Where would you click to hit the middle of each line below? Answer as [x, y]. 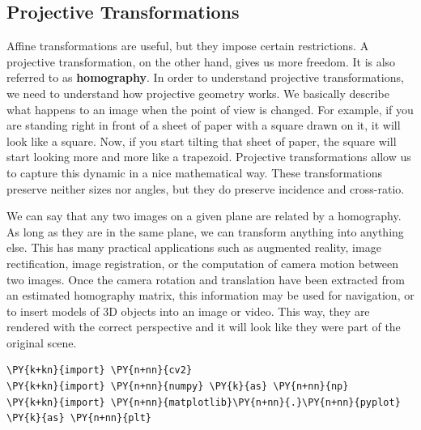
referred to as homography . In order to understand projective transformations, [205, 77]
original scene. [42, 342]
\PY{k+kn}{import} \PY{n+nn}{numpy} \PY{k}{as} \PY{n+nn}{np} [178, 387]
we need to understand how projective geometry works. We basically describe [198, 93]
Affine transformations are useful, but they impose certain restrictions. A [188, 46]
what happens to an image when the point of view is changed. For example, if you [210, 109]
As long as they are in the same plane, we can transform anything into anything [205, 231]
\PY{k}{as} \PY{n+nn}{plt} [79, 418]
